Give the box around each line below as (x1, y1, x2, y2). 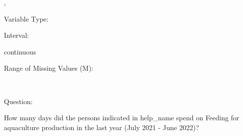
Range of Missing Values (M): (4, 63, 94, 73)
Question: (4, 96, 33, 106)
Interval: (4, 30, 29, 40)
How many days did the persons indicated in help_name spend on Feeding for (4, 112, 239, 123)
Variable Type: (4, 13, 49, 24)
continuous (4, 46, 36, 56)
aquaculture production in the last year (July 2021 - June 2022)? (4, 122, 199, 132)
